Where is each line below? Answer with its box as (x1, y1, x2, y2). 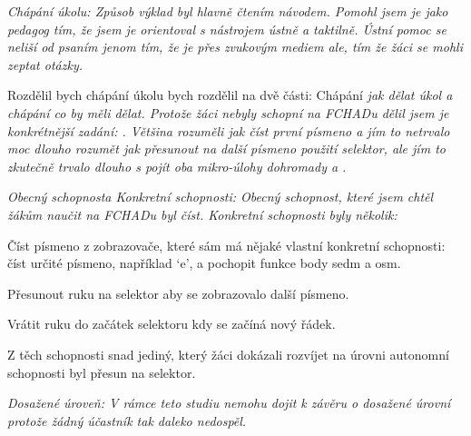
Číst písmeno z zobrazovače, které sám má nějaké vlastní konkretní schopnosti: (7, 235, 446, 254)
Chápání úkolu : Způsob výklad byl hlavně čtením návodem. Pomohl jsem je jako (7, 2, 448, 20)
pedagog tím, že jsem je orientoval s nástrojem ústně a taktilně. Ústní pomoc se (7, 19, 446, 38)
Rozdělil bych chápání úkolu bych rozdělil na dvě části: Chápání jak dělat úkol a (7, 85, 453, 104)
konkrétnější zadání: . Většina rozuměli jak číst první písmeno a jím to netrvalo (7, 121, 450, 140)
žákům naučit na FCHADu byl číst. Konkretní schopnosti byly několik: (7, 204, 397, 223)
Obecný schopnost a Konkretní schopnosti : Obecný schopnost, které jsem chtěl (7, 187, 434, 206)
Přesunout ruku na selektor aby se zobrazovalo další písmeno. (7, 283, 349, 302)
